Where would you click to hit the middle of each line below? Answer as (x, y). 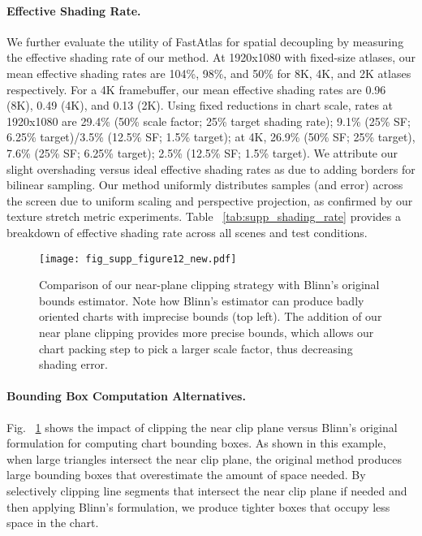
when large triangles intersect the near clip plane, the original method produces (204, 458)
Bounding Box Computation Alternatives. (126, 396)
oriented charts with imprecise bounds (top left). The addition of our (211, 316)
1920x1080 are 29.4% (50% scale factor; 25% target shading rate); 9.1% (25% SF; (209, 121)
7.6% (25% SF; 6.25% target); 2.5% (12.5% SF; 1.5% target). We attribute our (202, 152)
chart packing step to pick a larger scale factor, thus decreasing (196, 348)
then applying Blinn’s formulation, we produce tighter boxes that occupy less (198, 506)
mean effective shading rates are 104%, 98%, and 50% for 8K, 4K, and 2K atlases (209, 73)
